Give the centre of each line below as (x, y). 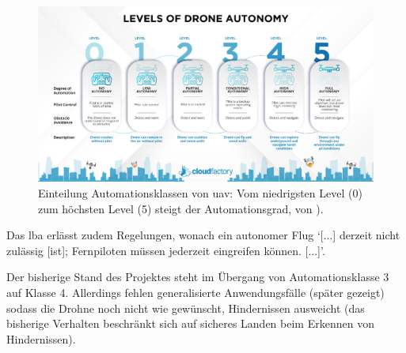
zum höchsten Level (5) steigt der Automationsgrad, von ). (181, 208)
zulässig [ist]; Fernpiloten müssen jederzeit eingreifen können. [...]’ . (166, 250)
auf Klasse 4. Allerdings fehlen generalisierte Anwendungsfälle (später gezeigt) (195, 292)
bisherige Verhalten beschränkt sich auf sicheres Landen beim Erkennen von (190, 323)
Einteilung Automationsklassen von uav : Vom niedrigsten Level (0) (200, 192)
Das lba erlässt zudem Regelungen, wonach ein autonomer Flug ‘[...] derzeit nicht (203, 235)
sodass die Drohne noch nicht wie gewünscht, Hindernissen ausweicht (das (186, 308)
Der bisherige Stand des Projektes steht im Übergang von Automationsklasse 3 (198, 277)
